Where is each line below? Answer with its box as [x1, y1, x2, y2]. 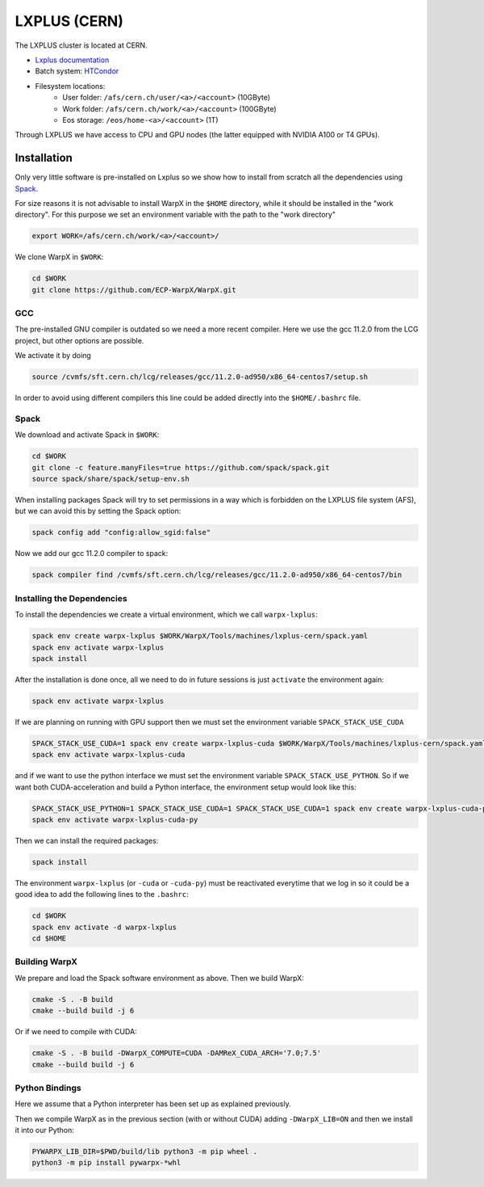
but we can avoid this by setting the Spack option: [15, 506, 181, 516]
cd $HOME [31, 934, 67, 943]
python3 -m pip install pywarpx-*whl [31, 1158, 181, 1168]
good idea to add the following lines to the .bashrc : [15, 890, 189, 899]
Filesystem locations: [35, 81, 106, 90]
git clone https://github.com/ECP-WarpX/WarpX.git [31, 285, 237, 294]
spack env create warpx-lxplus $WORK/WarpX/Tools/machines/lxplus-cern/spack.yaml [31, 631, 369, 641]
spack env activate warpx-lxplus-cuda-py [31, 815, 198, 824]
